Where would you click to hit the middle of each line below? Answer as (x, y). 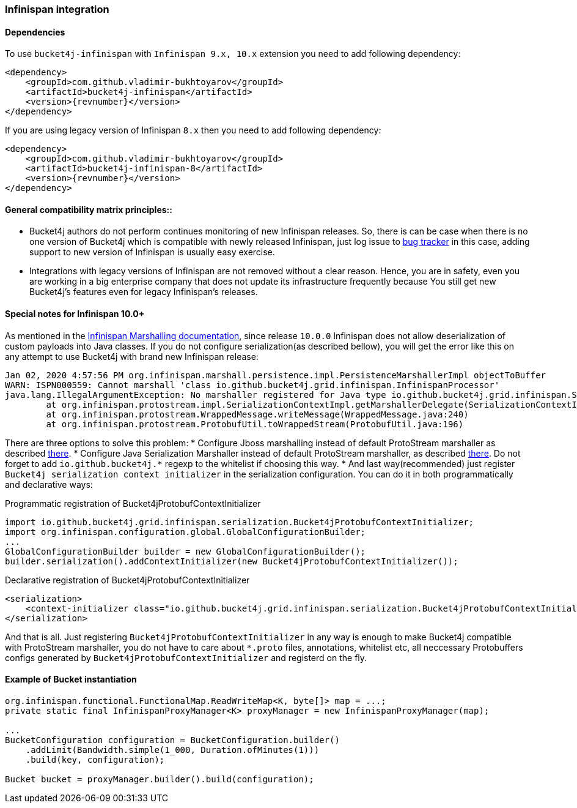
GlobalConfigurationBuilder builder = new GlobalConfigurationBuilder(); (186, 551)
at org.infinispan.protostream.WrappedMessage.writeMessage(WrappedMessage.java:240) (257, 414)
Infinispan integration (57, 9)
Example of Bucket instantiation (71, 679)
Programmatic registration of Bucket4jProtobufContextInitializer (133, 503)
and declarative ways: (49, 484)
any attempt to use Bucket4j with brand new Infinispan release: (132, 356)
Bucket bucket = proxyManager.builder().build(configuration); (160, 779)
